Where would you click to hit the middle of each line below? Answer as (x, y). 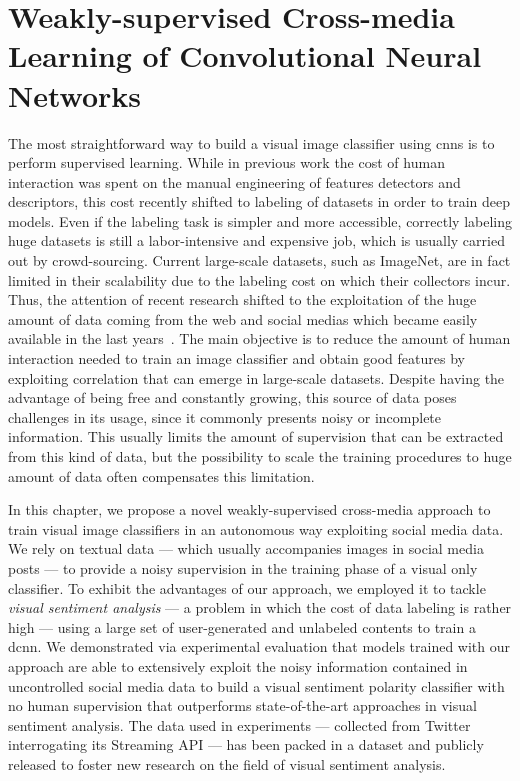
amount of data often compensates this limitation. (161, 475)
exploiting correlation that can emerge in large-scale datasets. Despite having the (256, 377)
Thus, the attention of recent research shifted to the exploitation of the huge (242, 299)
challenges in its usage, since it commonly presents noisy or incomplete (225, 416)
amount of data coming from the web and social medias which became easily (243, 318)
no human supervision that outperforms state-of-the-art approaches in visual (242, 705)
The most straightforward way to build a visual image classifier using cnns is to (251, 142)
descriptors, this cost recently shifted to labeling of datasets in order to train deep (259, 201)
